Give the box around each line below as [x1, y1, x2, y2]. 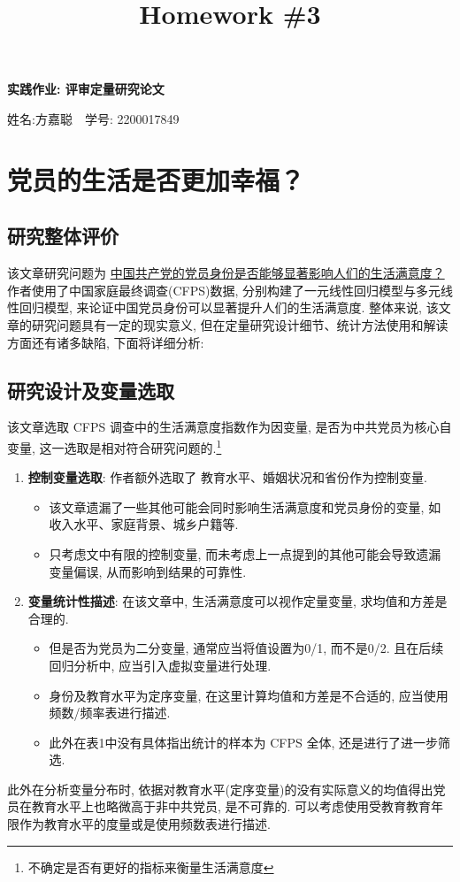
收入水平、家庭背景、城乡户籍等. [49, 515, 239, 533]
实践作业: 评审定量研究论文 [7, 80, 165, 98]
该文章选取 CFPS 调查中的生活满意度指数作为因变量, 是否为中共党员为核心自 [7, 418, 452, 436]
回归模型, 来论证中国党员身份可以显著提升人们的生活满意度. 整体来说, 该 [19, 298, 439, 317]
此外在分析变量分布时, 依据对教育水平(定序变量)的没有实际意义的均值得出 [7, 779, 433, 798]
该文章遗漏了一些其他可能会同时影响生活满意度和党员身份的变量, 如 [49, 497, 441, 516]
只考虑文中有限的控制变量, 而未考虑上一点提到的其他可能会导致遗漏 [49, 544, 441, 563]
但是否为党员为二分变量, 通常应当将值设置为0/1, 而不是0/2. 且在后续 [49, 639, 444, 657]
